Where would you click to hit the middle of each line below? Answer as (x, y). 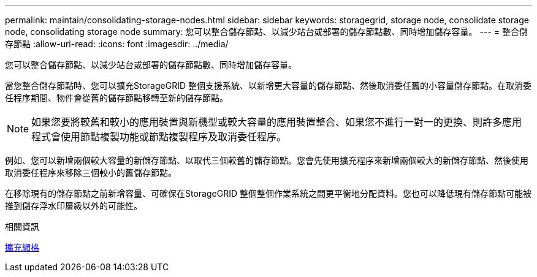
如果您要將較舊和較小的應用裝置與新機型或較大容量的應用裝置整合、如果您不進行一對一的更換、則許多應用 (277, 122)
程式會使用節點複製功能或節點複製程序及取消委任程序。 (159, 137)
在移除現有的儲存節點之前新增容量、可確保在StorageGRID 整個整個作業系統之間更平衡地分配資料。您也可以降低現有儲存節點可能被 (268, 193)
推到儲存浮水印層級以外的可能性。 (74, 206)
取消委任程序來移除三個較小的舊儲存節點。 (91, 173)
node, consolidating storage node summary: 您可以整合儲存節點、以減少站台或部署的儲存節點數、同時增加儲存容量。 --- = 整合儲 (266, 32)
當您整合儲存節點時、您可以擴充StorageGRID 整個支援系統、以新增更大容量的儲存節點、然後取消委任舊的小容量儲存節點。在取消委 (268, 85)
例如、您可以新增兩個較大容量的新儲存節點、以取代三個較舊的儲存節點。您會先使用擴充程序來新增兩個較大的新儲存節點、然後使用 (267, 160)
